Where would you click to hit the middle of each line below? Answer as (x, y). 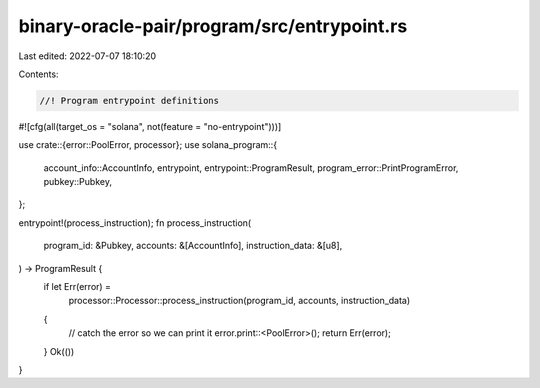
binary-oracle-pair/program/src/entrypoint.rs (213, 26)
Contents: (38, 74)
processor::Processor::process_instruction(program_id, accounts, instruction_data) (239, 301)
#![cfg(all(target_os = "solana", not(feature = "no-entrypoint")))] (150, 126)
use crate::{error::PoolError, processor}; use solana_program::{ (148, 145)
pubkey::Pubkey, (77, 182)
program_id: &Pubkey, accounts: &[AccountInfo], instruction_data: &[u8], (193, 246)
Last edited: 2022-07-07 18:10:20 (87, 56)
